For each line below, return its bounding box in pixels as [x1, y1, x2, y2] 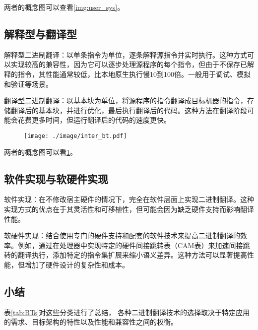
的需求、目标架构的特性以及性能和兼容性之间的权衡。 [4, 317, 178, 327]
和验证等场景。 [4, 78, 53, 89]
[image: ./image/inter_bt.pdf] [24, 132, 127, 139]
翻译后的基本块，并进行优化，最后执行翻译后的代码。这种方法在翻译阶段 [10, 105, 247, 115]
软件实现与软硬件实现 [4, 171, 108, 186]
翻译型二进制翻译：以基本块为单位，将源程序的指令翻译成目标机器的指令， [4, 95, 247, 106]
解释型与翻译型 [4, 26, 77, 41]
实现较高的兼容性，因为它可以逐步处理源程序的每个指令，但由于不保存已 [10, 59, 247, 69]
